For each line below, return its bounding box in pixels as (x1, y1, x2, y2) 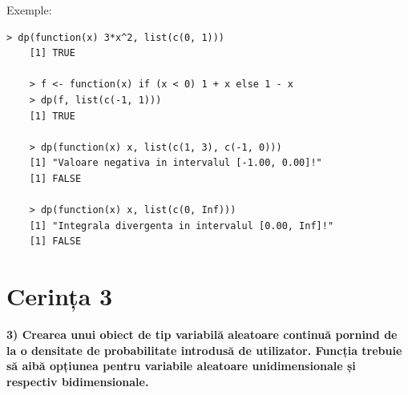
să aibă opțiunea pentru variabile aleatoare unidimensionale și (6, 357, 356, 374)
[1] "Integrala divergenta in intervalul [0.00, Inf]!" (29, 220, 334, 232)
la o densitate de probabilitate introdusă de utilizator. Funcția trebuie (6, 341, 402, 358)
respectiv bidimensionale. (6, 373, 149, 389)
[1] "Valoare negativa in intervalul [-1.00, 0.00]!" (29, 157, 322, 169)
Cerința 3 (6, 280, 113, 312)
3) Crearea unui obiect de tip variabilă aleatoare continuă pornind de (6, 326, 398, 343)
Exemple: (6, 2, 52, 18)
